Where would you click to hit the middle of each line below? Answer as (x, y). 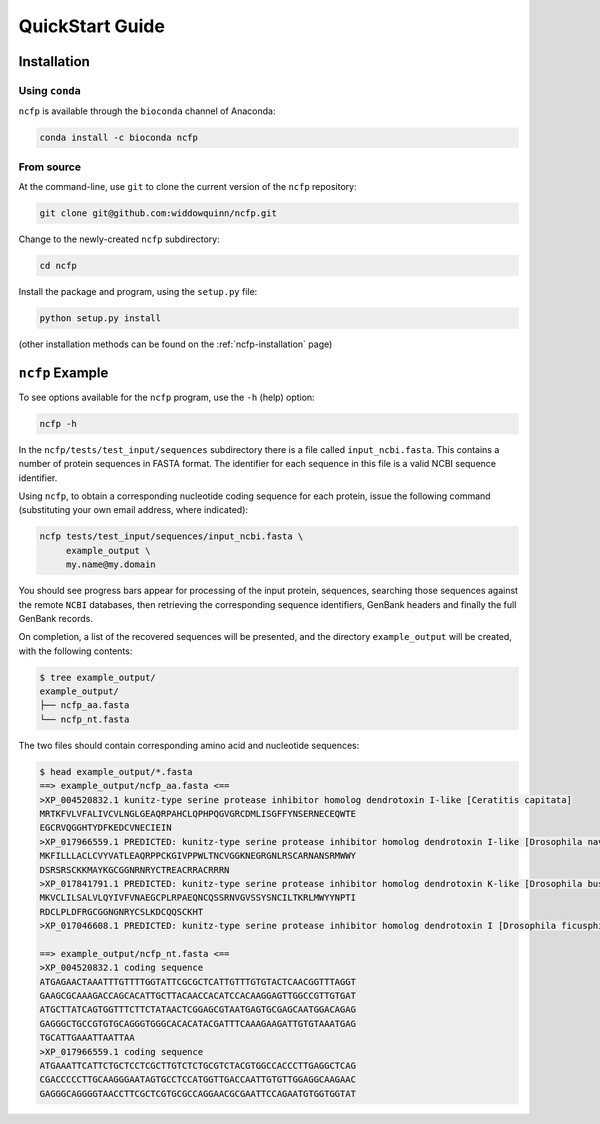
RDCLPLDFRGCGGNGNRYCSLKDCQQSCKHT (121, 911)
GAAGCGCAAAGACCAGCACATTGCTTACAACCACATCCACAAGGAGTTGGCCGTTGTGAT (198, 996)
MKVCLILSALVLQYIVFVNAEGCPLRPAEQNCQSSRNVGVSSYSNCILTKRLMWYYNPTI (198, 898)
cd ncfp (58, 265)
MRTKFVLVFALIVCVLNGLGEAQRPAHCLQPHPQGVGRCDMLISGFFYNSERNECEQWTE (198, 813)
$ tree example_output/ (98, 677)
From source (50, 167)
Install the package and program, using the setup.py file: (138, 291)
